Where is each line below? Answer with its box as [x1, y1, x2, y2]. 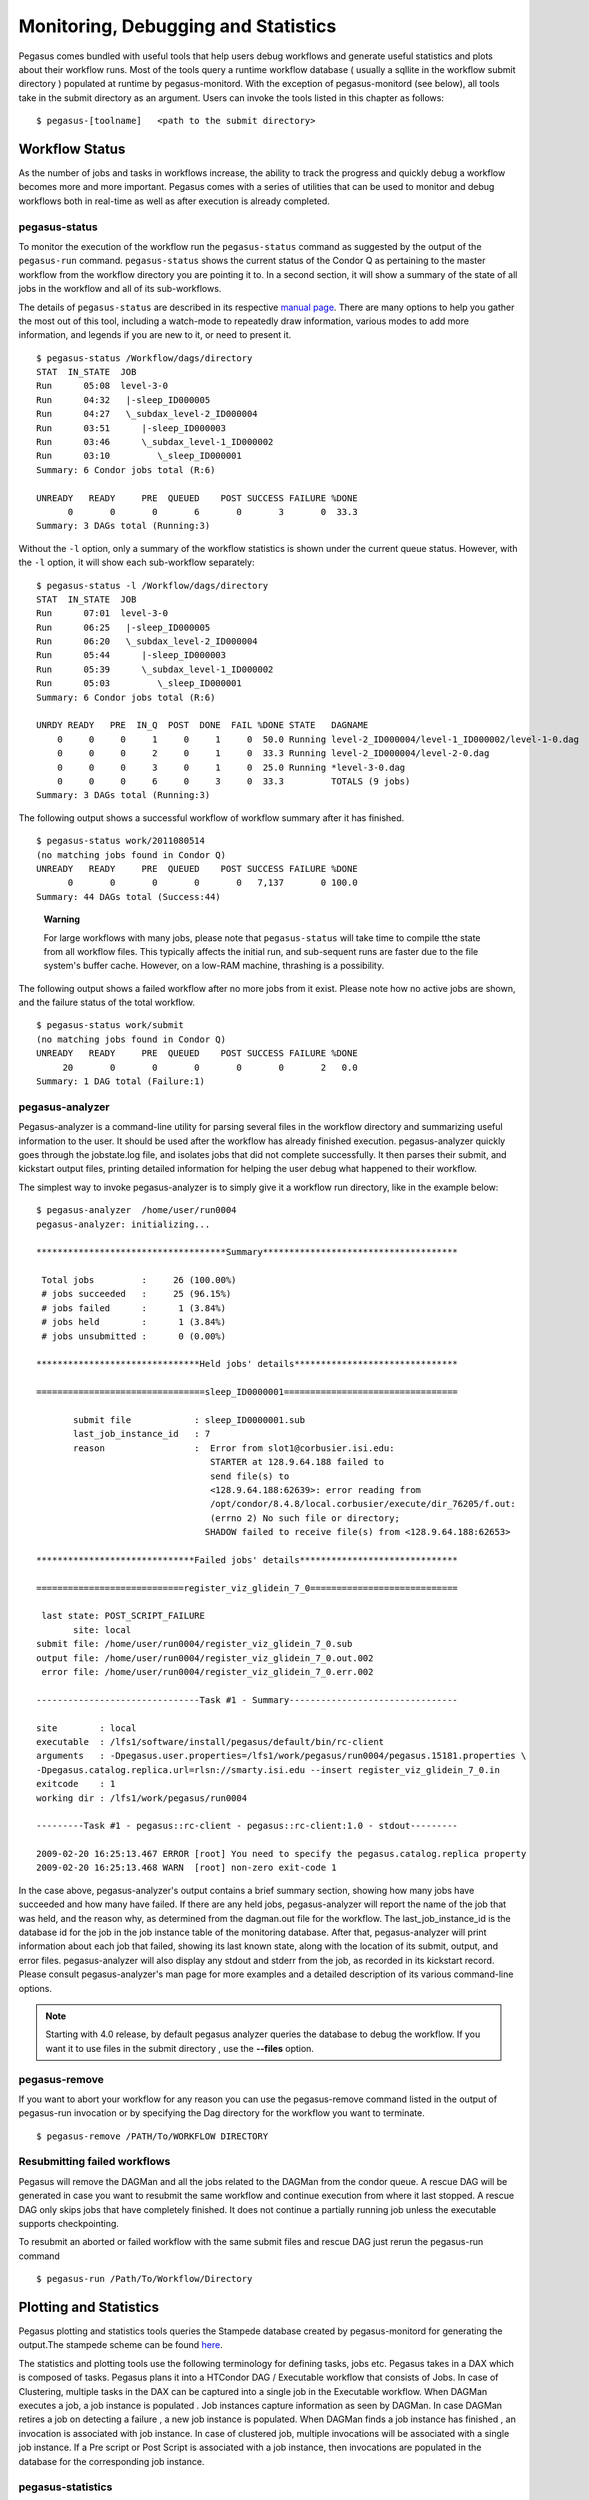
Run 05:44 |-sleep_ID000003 [36, 650, 227, 661]
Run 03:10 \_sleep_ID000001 [36, 450, 242, 462]
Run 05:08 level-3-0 [36, 380, 169, 392]
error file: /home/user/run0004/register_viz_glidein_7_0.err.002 [41, 1666, 374, 1678]
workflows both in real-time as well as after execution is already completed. [18, 195, 330, 207]
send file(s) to [210, 1470, 290, 1482]
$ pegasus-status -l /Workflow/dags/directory [36, 580, 269, 591]
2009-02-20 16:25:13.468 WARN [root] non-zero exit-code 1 [36, 1862, 337, 1874]
